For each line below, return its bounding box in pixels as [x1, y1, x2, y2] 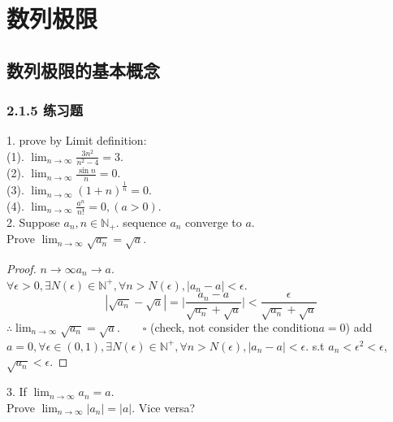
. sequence [115, 213, 166, 230]
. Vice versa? [132, 398, 196, 415]
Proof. [6, 259, 37, 276]
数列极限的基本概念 [6, 57, 160, 82]
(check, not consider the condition [150, 318, 319, 335]
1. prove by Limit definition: [6, 132, 147, 149]
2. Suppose [6, 213, 60, 230]
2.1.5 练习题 [6, 100, 84, 120]
